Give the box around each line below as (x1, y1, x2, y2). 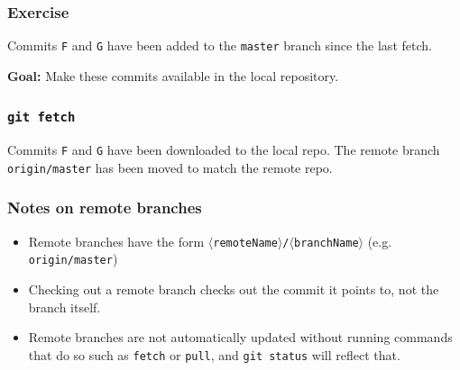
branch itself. (28, 297, 101, 316)
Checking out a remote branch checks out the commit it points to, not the (28, 280, 439, 299)
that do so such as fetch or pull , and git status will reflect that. (28, 345, 400, 364)
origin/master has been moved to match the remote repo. (7, 158, 333, 176)
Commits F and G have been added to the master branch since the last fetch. (7, 36, 432, 55)
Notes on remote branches (7, 196, 202, 219)
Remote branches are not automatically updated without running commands (28, 328, 453, 347)
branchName (293, 236, 359, 249)
